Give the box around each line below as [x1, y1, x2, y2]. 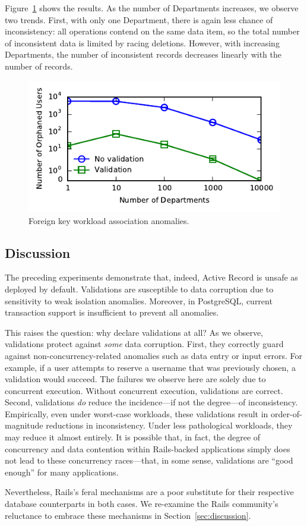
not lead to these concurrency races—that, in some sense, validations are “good [5, 454, 293, 467]
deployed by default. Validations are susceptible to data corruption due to [5, 282, 274, 295]
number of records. [5, 59, 73, 72]
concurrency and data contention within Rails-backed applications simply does [5, 442, 290, 455]
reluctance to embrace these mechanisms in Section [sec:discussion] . [5, 509, 251, 521]
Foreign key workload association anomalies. [29, 214, 189, 226]
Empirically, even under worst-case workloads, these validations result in [5, 407, 268, 420]
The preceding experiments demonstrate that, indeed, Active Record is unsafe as [5, 271, 298, 284]
